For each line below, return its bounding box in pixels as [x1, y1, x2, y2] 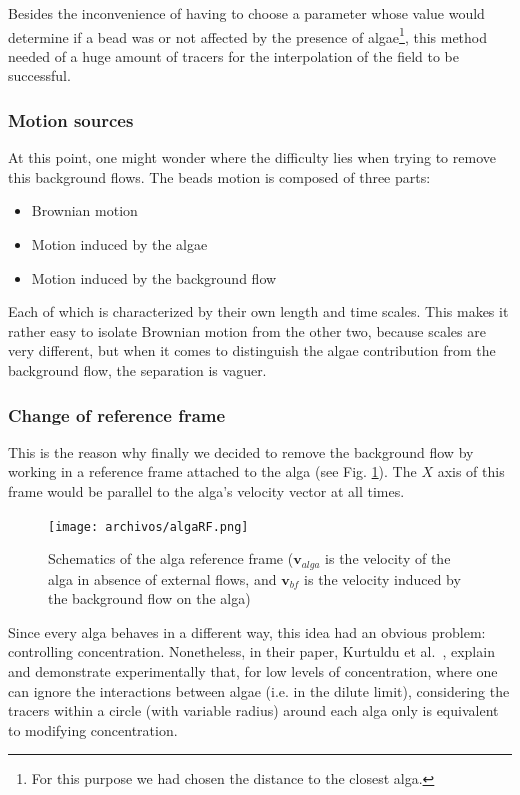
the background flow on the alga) [48, 588, 251, 609]
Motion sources [8, 107, 134, 132]
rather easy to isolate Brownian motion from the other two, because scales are [8, 320, 486, 341]
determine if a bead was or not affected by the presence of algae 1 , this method [8, 23, 488, 47]
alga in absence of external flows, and [48, 568, 277, 589]
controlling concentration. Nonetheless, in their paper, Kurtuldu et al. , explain [8, 641, 495, 662]
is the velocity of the [325, 548, 451, 569]
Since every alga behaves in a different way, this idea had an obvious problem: [8, 621, 486, 642]
